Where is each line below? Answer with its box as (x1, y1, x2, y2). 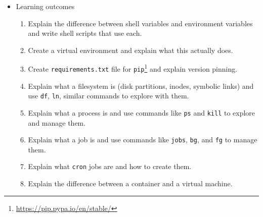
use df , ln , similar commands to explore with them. (28, 90, 189, 101)
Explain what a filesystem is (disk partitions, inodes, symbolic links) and (28, 80, 254, 91)
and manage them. (28, 117, 86, 128)
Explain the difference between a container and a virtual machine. (28, 178, 233, 189)
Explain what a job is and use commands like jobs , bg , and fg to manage (28, 134, 257, 145)
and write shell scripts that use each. (28, 28, 142, 38)
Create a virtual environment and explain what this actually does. (28, 44, 233, 55)
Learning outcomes (16, 1, 75, 11)
